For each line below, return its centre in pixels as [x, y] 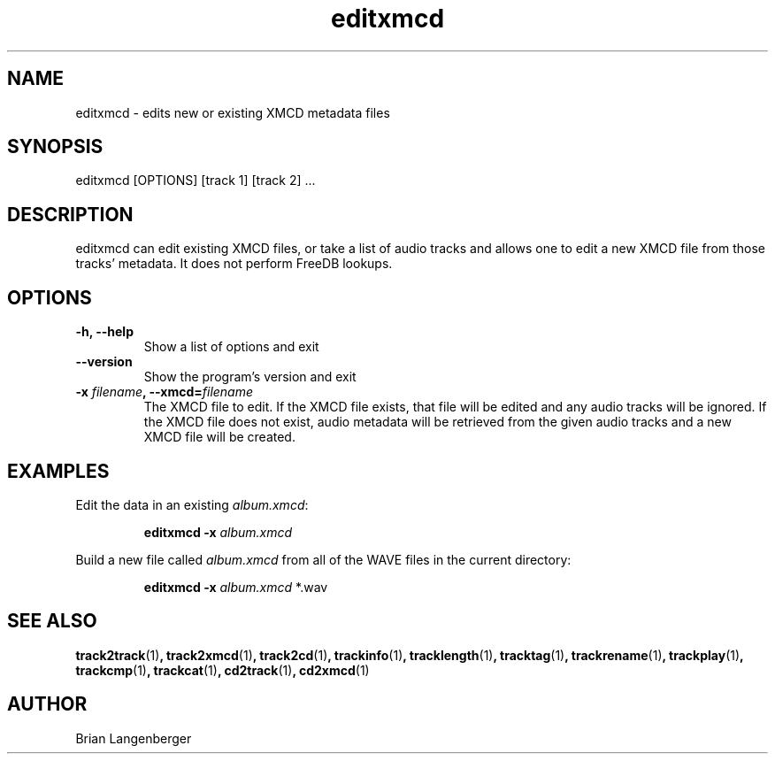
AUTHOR [47, 704]
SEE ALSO [52, 621]
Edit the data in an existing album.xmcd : [192, 504]
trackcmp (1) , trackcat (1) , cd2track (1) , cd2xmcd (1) [223, 670]
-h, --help [104, 332]
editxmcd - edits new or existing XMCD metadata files [233, 112]
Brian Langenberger [134, 738]
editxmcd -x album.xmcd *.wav [236, 587]
